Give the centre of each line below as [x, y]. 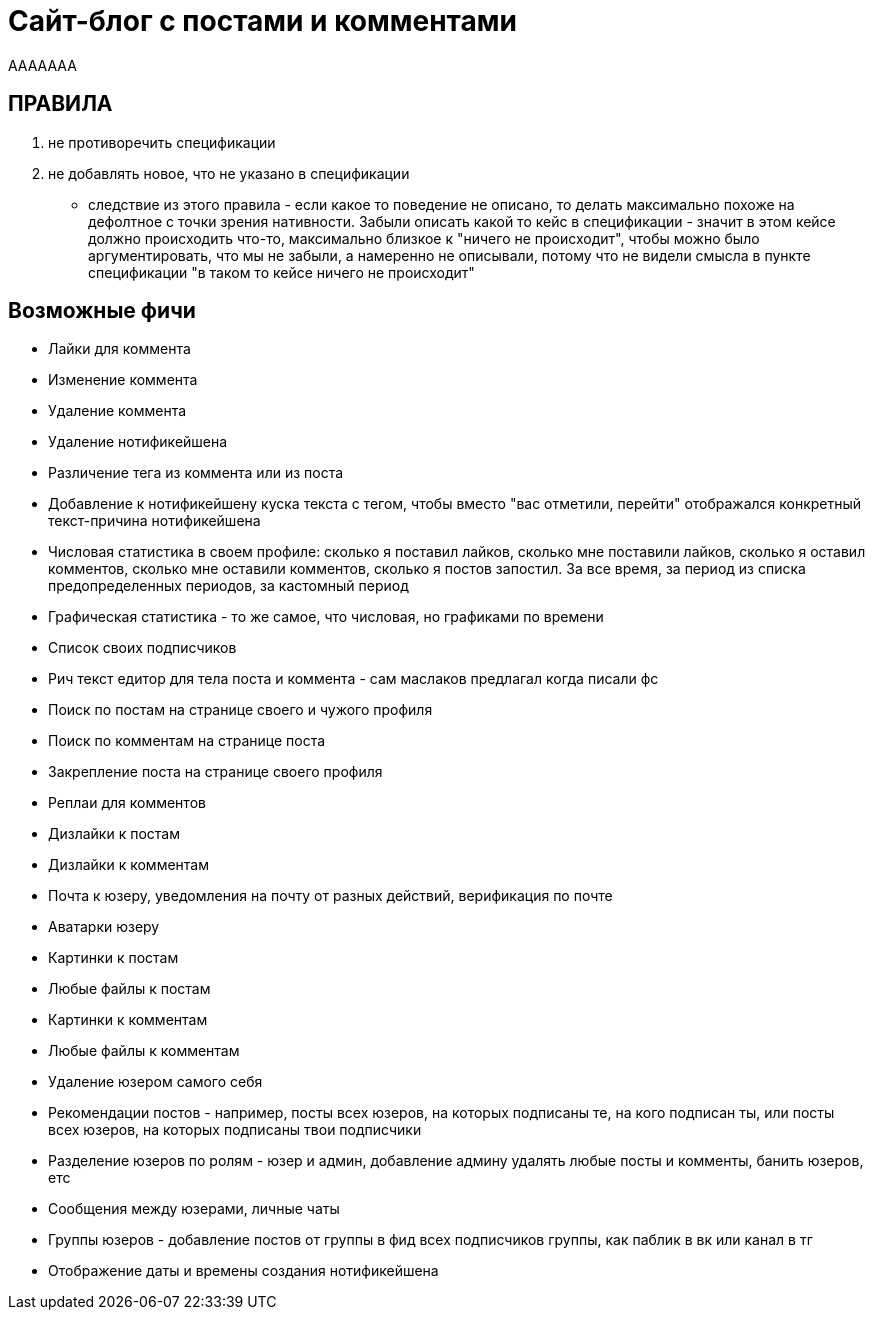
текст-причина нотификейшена [154, 521]
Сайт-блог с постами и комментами [262, 21]
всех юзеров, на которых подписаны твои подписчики [235, 1130]
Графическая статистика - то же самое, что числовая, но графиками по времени [326, 617]
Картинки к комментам [128, 1020]
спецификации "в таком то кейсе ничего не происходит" [281, 272]
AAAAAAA [42, 65]
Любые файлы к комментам [144, 1051]
